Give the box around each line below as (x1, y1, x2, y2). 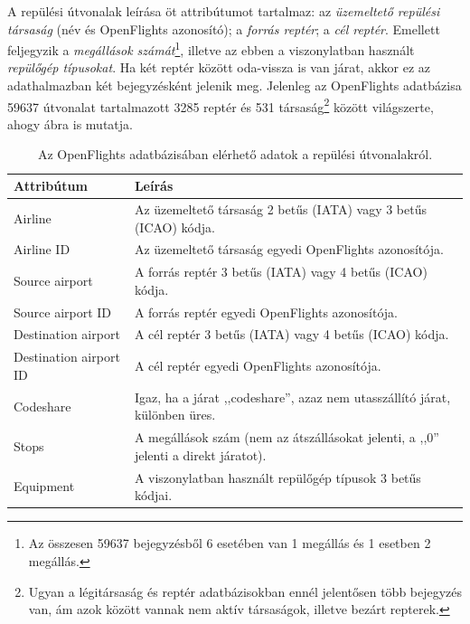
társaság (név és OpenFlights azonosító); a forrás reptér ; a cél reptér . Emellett (7, 19, 440, 38)
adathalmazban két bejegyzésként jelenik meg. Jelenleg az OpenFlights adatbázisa (7, 76, 462, 95)
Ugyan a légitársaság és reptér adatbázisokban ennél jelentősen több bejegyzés (28, 581, 463, 600)
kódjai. (134, 486, 173, 505)
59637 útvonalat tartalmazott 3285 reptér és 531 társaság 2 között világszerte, (7, 94, 434, 116)
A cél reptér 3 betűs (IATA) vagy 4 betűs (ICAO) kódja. (134, 325, 449, 344)
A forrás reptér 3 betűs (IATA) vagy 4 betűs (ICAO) (134, 262, 428, 281)
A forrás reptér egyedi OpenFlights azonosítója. (134, 302, 399, 321)
